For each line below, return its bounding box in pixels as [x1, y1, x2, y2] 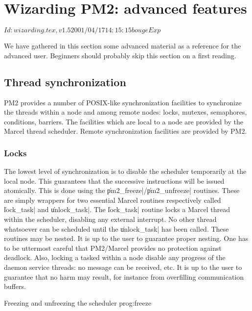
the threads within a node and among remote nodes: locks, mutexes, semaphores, [4, 107, 247, 117]
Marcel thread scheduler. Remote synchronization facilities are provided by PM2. [4, 126, 247, 136]
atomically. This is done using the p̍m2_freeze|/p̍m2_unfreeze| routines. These [4, 185, 240, 195]
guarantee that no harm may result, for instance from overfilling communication [4, 271, 244, 282]
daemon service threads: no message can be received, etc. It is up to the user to [4, 262, 242, 272]
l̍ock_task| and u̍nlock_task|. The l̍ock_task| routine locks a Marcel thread [4, 204, 230, 215]
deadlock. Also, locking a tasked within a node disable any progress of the [4, 252, 226, 263]
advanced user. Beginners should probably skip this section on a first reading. [4, 50, 236, 60]
